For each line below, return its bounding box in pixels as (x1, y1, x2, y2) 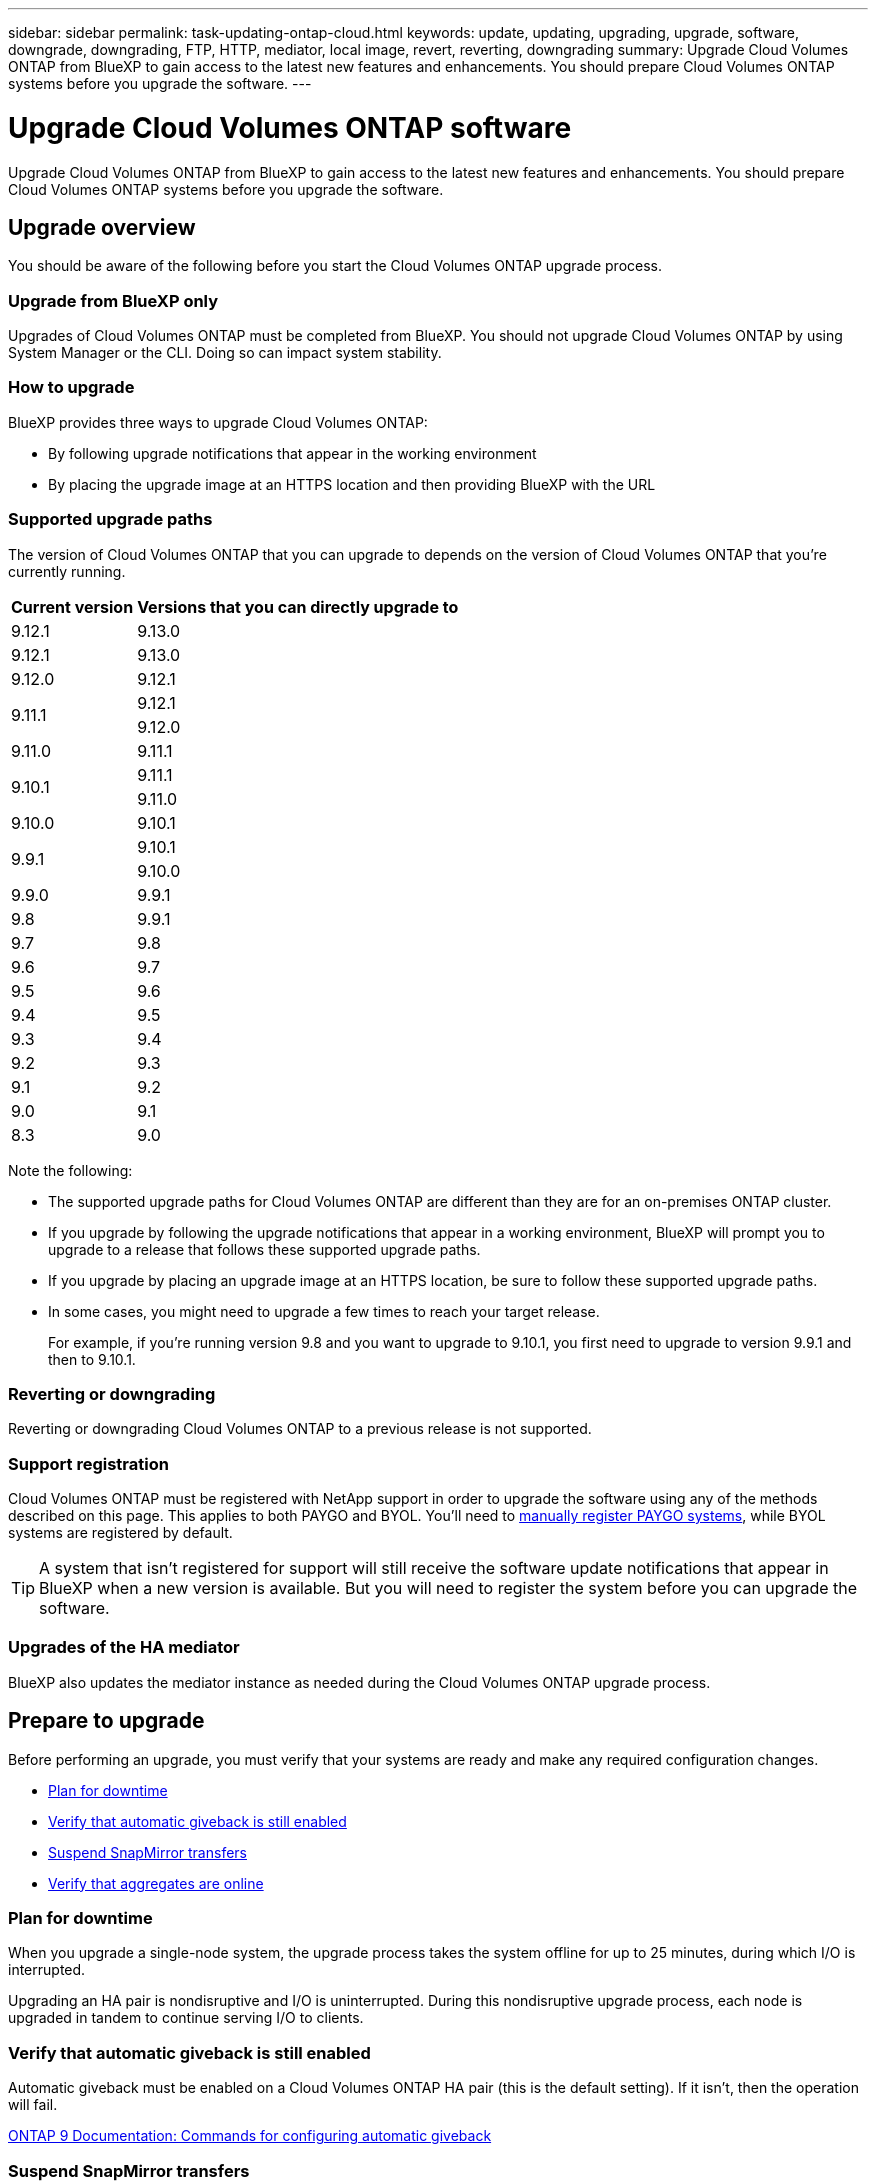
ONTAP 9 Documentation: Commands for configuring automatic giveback (8, 2127, 492, 2145)
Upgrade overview (8, 214, 196, 240)
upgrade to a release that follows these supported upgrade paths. (48, 1240, 481, 1258)
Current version (11, 596, 134, 617)
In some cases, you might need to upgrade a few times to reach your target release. (48, 1302, 600, 1320)
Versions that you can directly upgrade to (137, 596, 459, 617)
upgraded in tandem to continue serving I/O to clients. (8, 2009, 364, 2027)
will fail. (8, 2096, 58, 2114)
